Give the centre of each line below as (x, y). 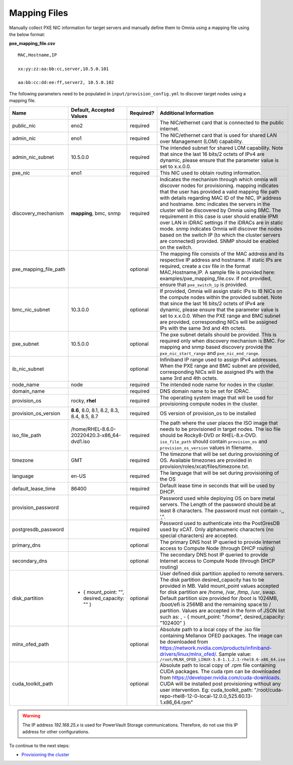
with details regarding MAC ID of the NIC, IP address (221, 198)
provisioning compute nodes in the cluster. (209, 404)
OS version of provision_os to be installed (208, 413)
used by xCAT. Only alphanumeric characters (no (217, 529)
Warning (31, 716)
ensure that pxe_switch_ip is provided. (204, 285)
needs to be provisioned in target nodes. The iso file (220, 429)
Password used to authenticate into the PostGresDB (220, 523)
